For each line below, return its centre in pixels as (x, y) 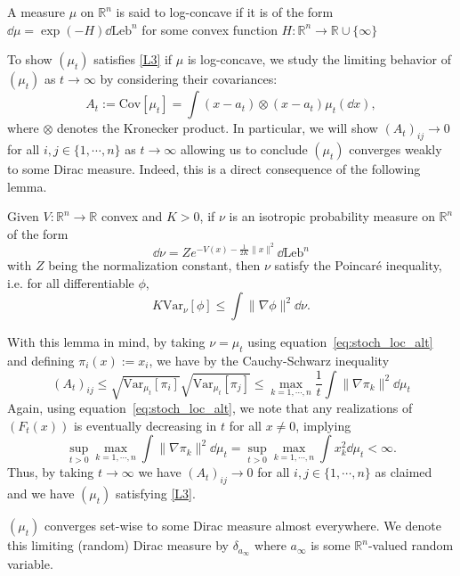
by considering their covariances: (189, 79)
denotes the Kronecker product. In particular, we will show (218, 128)
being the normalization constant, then (154, 265)
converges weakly (395, 148)
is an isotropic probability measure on (332, 216)
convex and (132, 216)
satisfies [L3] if (133, 59)
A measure (36, 12)
